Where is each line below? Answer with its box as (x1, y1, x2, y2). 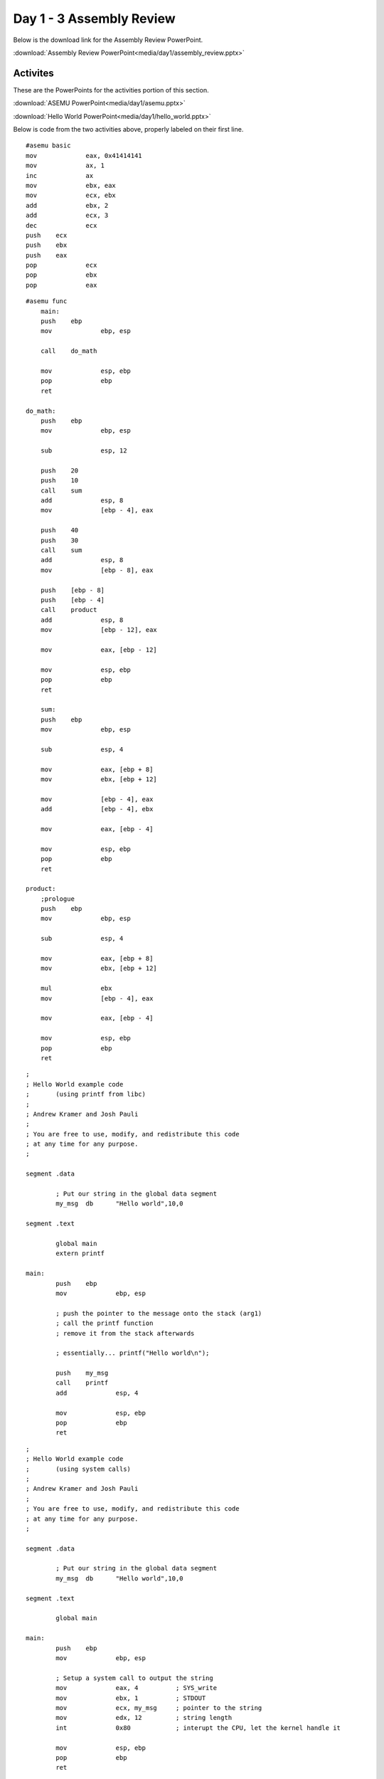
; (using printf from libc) (26, 1090, 146, 1099)
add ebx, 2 (26, 201, 109, 209)
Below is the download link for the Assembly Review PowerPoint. (13, 36, 203, 44)
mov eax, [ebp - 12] (40, 645, 158, 654)
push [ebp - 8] (40, 586, 105, 594)
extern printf (55, 1250, 105, 1257)
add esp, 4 (55, 1388, 139, 1397)
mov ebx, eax (26, 181, 117, 189)
